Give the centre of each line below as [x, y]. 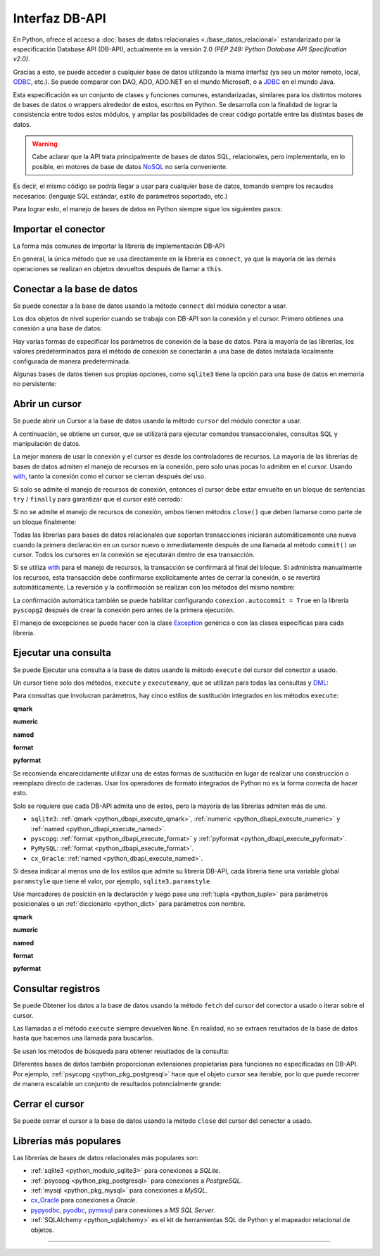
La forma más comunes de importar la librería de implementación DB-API [119, 246]
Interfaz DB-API [60, 18]
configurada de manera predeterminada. [72, 361]
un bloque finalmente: [45, 522]
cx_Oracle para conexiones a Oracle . [84, 1200]
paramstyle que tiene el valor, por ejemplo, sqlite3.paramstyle [112, 881]
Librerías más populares [67, 1141]
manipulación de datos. [47, 444]
